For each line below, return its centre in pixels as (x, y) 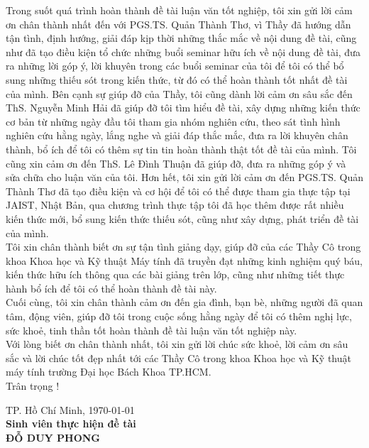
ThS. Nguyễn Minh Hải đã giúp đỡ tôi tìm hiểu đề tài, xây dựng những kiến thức (183, 108)
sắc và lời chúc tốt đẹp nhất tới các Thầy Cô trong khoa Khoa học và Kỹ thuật (178, 357)
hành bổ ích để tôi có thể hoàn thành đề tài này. (111, 288)
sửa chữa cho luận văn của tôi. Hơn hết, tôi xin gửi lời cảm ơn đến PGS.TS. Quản (185, 177)
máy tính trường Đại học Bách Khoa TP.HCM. (109, 372)
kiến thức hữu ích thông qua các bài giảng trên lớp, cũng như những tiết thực (175, 274)
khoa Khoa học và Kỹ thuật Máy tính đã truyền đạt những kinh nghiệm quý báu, (184, 260)
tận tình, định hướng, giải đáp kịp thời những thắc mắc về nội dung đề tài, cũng (181, 38)
